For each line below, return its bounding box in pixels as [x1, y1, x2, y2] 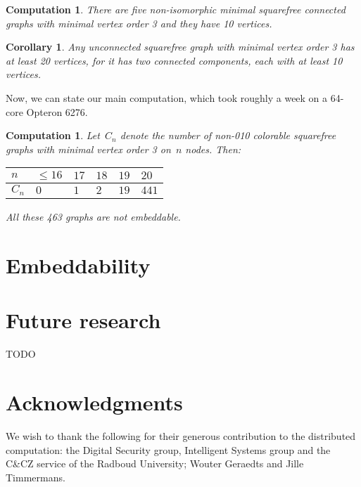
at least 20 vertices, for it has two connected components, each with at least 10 [6, 53, 343, 67]
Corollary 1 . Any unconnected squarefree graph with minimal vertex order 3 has [6, 39, 355, 54]
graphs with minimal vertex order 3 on [6, 141, 171, 156]
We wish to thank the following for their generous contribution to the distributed [6, 429, 356, 443]
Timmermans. [6, 469, 65, 484]
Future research [6, 306, 161, 335]
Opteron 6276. [26, 104, 88, 119]
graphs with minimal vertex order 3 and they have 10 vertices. [6, 15, 272, 30]
